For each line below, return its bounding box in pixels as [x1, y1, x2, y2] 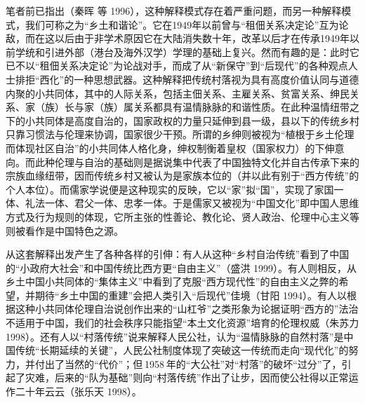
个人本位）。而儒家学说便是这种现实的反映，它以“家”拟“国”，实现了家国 [6, 182, 334, 196]
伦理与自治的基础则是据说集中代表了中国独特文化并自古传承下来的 [54, 154, 359, 169]
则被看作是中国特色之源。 [6, 223, 124, 238]
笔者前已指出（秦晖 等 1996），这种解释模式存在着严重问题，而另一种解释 [6, 4, 342, 18]
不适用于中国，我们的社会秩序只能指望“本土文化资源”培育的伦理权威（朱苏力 [6, 315, 359, 330]
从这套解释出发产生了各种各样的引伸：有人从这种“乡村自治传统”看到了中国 [6, 247, 350, 261]
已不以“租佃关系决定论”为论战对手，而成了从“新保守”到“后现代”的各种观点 [6, 58, 348, 73]
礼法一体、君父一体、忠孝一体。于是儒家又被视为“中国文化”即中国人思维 [25, 196, 359, 210]
